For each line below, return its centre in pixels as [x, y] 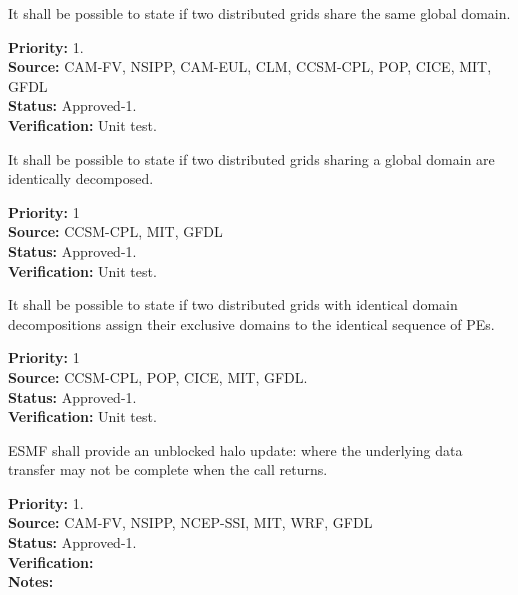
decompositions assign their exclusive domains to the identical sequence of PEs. [251, 323]
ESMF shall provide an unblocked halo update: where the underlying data [235, 449]
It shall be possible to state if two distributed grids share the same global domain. [259, 13]
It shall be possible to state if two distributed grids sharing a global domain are [251, 158]
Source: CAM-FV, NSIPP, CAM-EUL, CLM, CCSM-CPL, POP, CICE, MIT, [250, 66]
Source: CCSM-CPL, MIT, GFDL [115, 231]
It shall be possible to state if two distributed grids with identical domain [233, 304]
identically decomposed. [81, 178]
